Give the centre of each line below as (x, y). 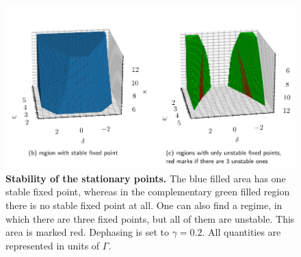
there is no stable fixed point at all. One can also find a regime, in (144, 205)
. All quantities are (241, 232)
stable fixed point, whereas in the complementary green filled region (148, 192)
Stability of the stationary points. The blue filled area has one (146, 178)
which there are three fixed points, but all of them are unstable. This (150, 218)
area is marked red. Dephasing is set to (87, 232)
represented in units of (53, 245)
